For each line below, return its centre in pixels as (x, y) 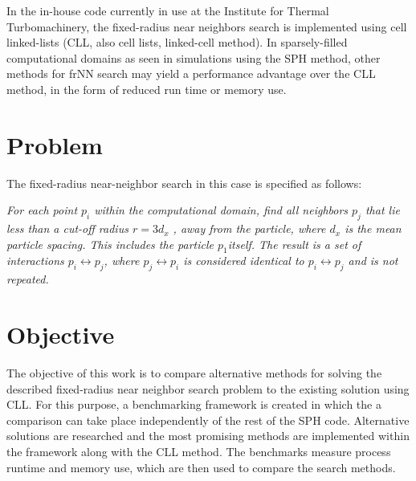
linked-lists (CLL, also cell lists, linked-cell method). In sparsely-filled (177, 42)
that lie (382, 210)
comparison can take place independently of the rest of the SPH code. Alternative (208, 420)
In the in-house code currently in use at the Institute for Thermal (168, 10)
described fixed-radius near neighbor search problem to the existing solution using (208, 388)
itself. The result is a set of (294, 244)
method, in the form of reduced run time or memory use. (147, 89)
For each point (42, 210)
